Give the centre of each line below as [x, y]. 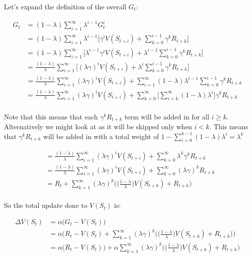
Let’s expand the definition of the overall [65, 6]
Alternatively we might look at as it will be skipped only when [98, 127]
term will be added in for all [167, 116]
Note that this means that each [51, 116]
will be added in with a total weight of [101, 136]
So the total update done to [46, 205]
